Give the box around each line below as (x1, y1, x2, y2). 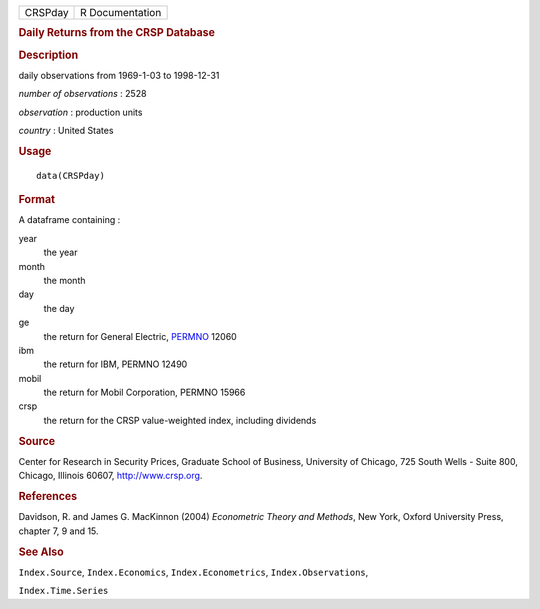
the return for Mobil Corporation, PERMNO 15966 (43, 386, 246, 399)
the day (43, 302, 75, 314)
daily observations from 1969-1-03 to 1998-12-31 (18, 69, 220, 81)
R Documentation (80, 6, 162, 19)
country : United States (18, 125, 114, 137)
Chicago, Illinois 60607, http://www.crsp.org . (18, 470, 203, 482)
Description (18, 48, 79, 62)
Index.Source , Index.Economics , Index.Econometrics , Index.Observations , (18, 566, 369, 578)
